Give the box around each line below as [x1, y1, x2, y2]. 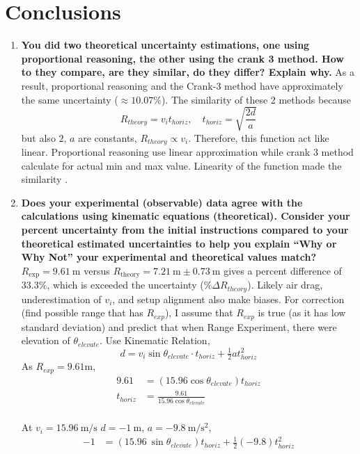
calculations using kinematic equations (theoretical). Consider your [21, 209, 350, 223]
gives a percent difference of [224, 263, 342, 277]
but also [21, 130, 56, 145]
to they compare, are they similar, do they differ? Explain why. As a [21, 65, 355, 79]
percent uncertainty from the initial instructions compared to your [21, 222, 349, 237]
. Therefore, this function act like [188, 130, 329, 145]
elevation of [21, 333, 70, 348]
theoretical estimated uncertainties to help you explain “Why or [21, 236, 337, 250]
